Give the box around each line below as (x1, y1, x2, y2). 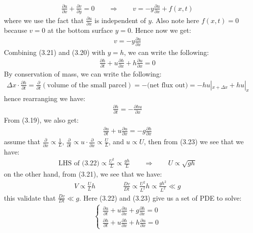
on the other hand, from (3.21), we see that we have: (4, 169, 162, 179)
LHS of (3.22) (58, 160, 100, 167)
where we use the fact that (4, 15, 84, 25)
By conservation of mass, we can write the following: (4, 69, 162, 79)
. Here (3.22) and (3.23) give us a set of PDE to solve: (79, 192, 242, 203)
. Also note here (152, 15, 199, 25)
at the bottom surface (47, 25, 113, 35)
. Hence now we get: (131, 25, 191, 35)
